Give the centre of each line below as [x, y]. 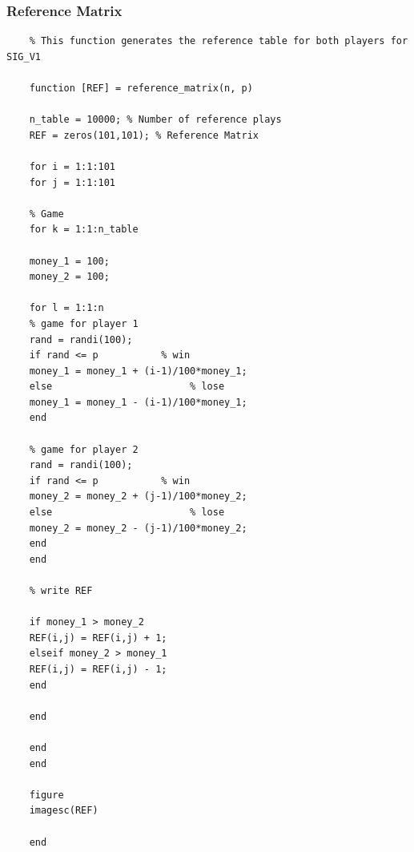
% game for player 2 [84, 449]
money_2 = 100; [69, 277]
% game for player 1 [84, 323]
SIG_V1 [24, 57]
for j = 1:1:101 [72, 182]
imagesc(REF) [64, 811]
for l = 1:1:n [66, 308]
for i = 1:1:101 [72, 166]
